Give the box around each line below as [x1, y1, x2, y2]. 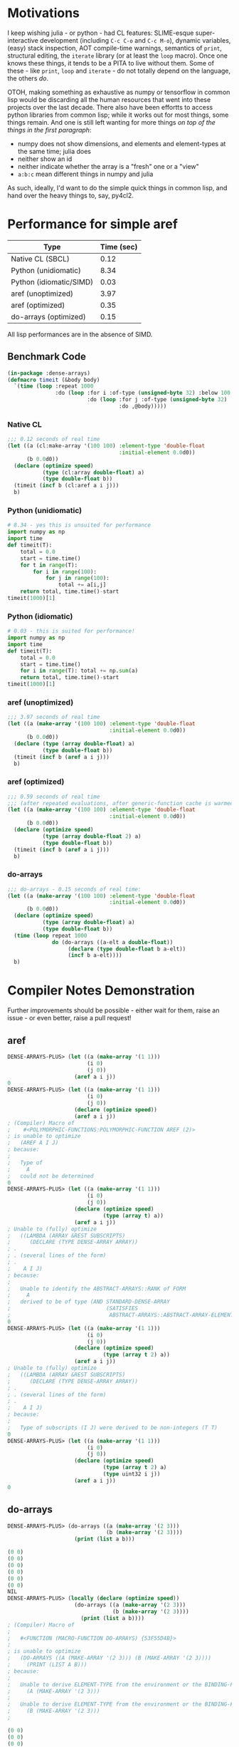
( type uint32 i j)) [102, 1471, 161, 1478]
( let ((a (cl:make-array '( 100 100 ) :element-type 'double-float [7, 442, 205, 450]
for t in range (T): [20, 561, 78, 569]
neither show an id [17, 155, 73, 163]
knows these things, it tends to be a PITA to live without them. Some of [7, 58, 215, 67]
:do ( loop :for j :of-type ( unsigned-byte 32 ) [86, 396, 228, 403]
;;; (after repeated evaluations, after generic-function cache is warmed [7, 799, 234, 807]
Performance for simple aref [7, 216, 178, 232]
